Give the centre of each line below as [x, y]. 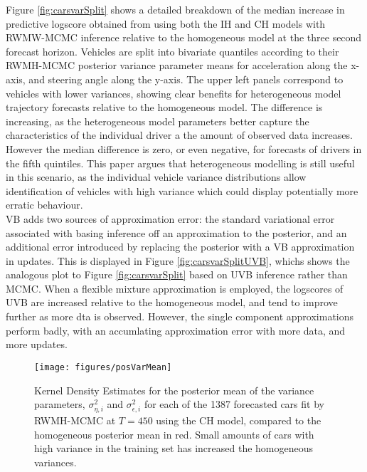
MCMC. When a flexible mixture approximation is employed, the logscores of [175, 288]
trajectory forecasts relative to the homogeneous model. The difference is [164, 107]
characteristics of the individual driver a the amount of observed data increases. [179, 135]
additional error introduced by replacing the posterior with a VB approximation [180, 247]
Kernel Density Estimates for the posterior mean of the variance [174, 390]
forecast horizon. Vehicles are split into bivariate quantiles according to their [172, 51]
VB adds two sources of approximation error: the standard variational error [170, 218]
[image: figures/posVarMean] [103, 367]
